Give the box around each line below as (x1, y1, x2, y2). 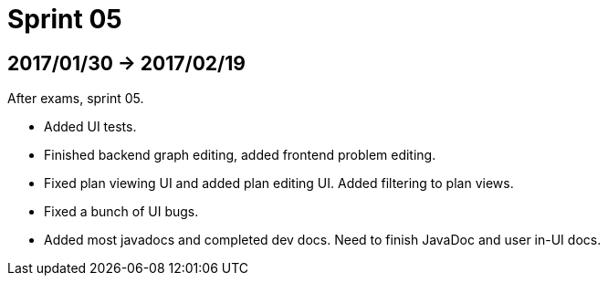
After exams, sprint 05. (7, 90, 144, 107)
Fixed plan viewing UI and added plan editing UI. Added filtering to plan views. (44, 175, 514, 192)
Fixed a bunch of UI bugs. (44, 204, 199, 220)
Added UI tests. (44, 119, 137, 135)
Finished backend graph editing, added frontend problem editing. (44, 147, 436, 163)
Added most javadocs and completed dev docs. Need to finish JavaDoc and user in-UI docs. (44, 232, 602, 248)
